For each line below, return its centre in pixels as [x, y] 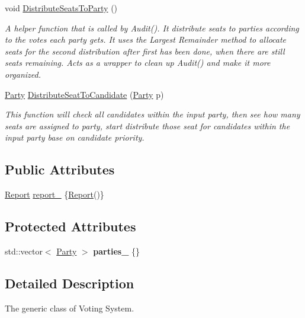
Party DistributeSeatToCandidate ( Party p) [84, 94]
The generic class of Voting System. [70, 308]
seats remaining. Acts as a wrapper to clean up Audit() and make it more [138, 63]
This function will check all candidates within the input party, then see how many [152, 114]
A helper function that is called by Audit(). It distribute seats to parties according [152, 28]
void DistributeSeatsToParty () [61, 8]
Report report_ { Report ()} [54, 194]
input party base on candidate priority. [75, 137]
